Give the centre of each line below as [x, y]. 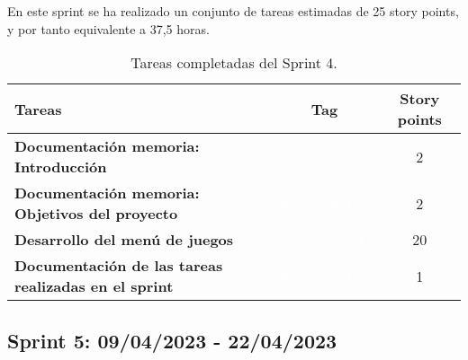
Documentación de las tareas [119, 266]
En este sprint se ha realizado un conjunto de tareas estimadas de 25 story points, [233, 11]
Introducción [61, 167]
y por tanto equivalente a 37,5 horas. [108, 28]
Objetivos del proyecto [96, 214]
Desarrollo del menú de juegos [124, 240]
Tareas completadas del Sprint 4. [234, 63]
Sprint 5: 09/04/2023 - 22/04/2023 [172, 340]
